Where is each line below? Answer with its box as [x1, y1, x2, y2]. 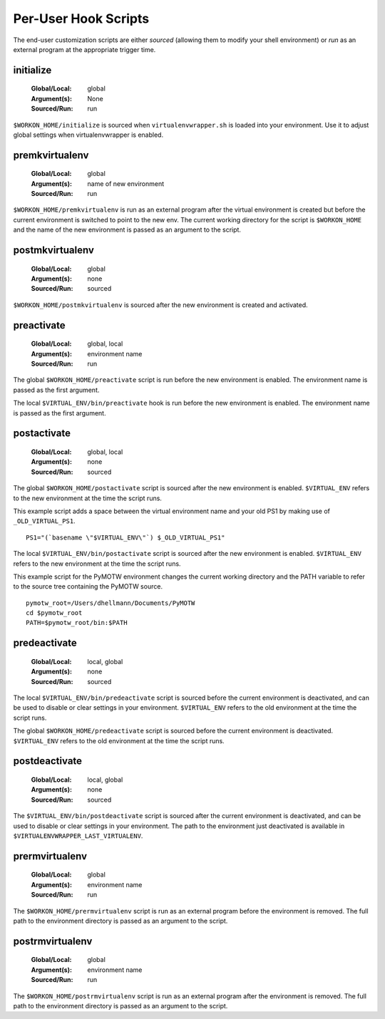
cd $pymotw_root [26, 609, 83, 617]
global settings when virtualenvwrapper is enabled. [13, 130, 164, 139]
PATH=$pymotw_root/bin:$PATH [26, 619, 128, 627]
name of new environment [87, 179, 165, 188]
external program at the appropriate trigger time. [13, 45, 156, 53]
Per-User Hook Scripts [13, 11, 150, 26]
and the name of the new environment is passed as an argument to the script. [13, 225, 242, 234]
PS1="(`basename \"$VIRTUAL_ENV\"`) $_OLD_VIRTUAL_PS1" [26, 533, 225, 542]
